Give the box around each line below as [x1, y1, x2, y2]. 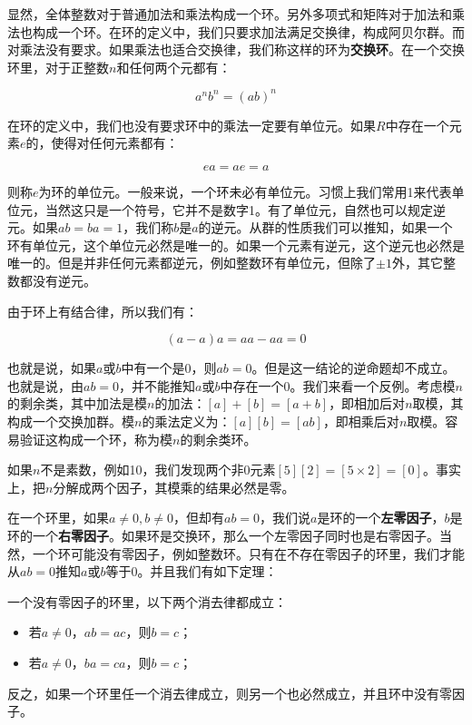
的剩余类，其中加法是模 [7, 394, 147, 413]
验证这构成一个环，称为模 [19, 429, 172, 448]
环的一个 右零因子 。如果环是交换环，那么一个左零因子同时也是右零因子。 [7, 525, 439, 544]
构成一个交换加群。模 [7, 412, 134, 430]
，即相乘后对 [322, 412, 399, 430]
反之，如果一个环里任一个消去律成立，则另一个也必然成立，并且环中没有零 [7, 683, 452, 702]
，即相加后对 [329, 394, 406, 413]
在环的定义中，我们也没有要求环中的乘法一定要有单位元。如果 [7, 115, 376, 134]
